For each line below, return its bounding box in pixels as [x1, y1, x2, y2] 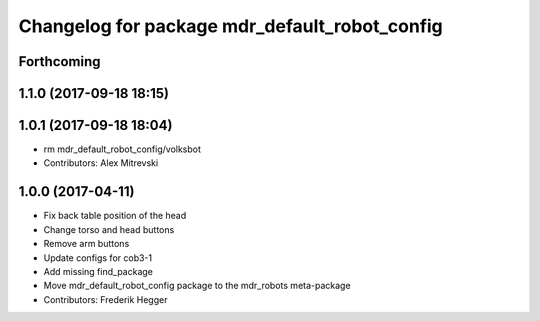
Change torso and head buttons [43, 223, 175, 235]
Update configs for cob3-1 [43, 251, 153, 264]
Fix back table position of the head [43, 210, 187, 222]
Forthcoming [18, 53, 101, 70]
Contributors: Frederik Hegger [43, 293, 168, 305]
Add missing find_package [43, 265, 154, 277]
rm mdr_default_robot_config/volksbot [43, 143, 202, 155]
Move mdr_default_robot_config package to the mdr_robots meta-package [43, 280, 351, 292]
